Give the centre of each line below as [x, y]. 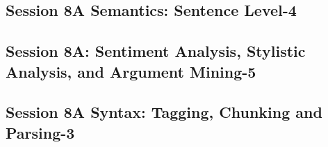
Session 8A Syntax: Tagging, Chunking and [164, 112]
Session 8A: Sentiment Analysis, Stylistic [156, 51]
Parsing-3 [40, 132]
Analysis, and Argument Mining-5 [131, 71]
